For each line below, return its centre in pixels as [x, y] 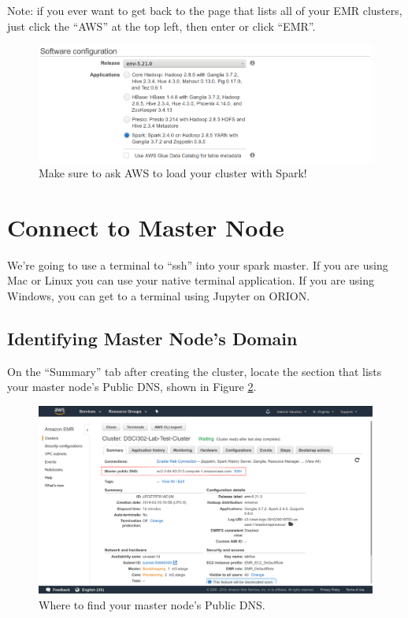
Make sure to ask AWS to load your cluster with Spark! [173, 173]
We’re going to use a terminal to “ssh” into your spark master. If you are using [198, 264]
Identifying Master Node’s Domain [152, 339]
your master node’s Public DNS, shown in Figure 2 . [132, 387]
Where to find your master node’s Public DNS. [152, 604]
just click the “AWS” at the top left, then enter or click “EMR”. [161, 26]
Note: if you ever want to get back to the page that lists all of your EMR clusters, [205, 10]
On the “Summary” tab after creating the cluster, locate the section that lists [195, 371]
